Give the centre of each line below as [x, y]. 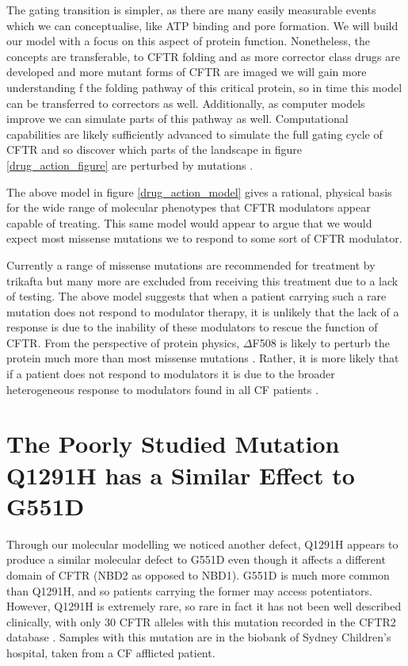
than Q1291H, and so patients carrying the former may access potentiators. [189, 590]
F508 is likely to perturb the [321, 342]
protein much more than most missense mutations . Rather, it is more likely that [203, 358]
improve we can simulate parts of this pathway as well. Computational [177, 119]
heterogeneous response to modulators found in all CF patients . [162, 389]
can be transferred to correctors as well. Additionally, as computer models [186, 103]
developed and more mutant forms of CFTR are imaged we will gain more [187, 72]
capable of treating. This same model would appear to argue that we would [189, 222]
